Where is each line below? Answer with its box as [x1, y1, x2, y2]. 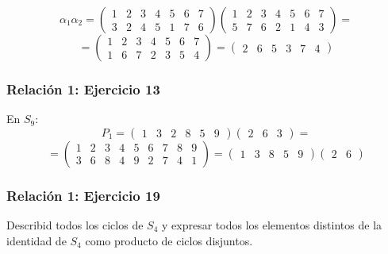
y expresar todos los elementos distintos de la [162, 217, 382, 233]
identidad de [6, 232, 67, 248]
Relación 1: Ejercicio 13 [6, 79, 160, 98]
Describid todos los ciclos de [6, 217, 144, 233]
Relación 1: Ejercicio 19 [6, 185, 160, 205]
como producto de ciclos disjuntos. [85, 232, 253, 248]
